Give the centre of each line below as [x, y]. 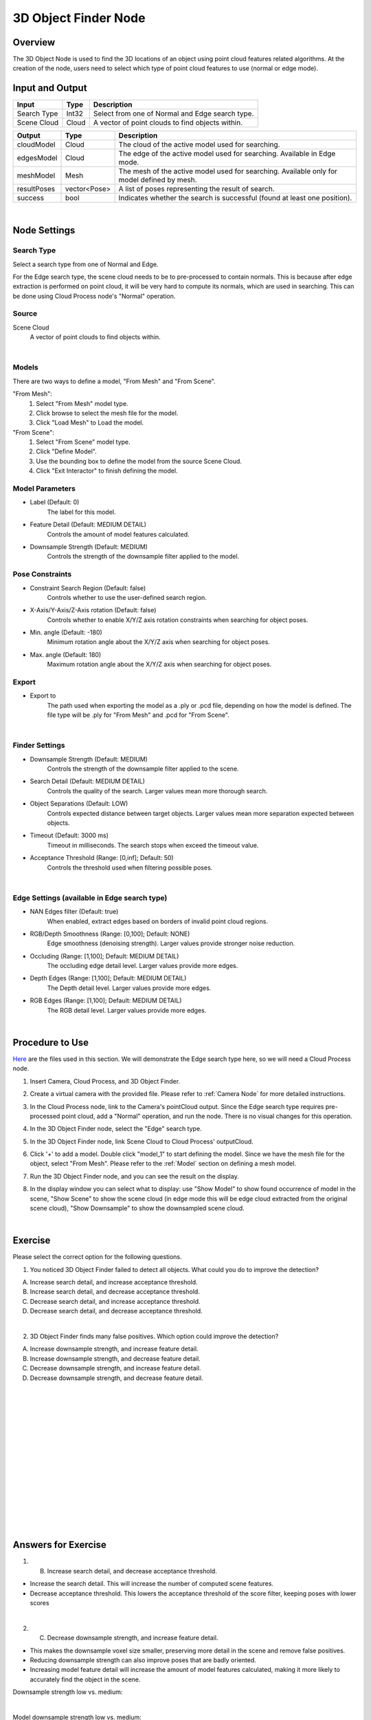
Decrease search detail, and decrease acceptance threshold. [116, 1311]
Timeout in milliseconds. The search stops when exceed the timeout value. [153, 845]
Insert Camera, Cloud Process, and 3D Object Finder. [105, 1081]
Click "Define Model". [66, 451]
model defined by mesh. [158, 180]
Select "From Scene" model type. [83, 442]
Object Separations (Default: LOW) [79, 804]
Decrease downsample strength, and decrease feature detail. [116, 1378]
